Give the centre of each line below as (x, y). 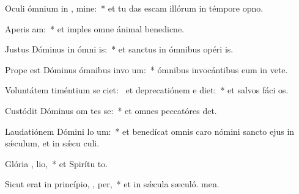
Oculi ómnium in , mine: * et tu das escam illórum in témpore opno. (134, 8)
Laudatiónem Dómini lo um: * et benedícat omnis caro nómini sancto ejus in (150, 131)
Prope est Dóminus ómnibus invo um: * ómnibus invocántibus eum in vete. (146, 69)
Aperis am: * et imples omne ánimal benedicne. (95, 28)
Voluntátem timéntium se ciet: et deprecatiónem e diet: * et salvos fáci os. (147, 90)
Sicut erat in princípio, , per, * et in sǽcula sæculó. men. (112, 184)
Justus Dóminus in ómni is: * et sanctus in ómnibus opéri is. (119, 49)
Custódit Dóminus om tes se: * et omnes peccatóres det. (111, 110)
